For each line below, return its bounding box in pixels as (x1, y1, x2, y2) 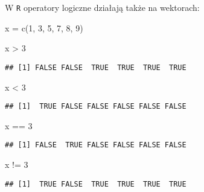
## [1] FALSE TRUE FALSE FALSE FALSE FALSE (5, 141, 186, 150)
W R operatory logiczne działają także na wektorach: (5, 1, 200, 13)
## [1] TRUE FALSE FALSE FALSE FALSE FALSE (5, 102, 186, 111)
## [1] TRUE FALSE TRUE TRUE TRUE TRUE (5, 179, 186, 188)
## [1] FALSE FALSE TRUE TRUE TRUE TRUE (5, 63, 186, 72)
